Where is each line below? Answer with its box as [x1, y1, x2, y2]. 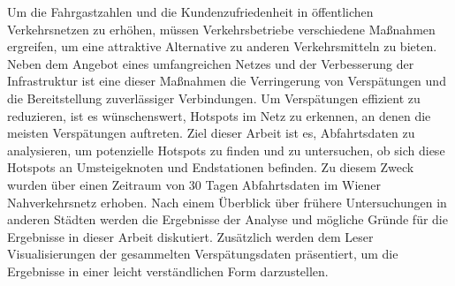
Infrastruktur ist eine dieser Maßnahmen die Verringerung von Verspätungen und [7, 71, 446, 90]
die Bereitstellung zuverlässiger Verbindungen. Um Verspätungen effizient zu [7, 88, 421, 107]
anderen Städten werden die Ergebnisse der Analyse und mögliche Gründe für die [7, 210, 448, 229]
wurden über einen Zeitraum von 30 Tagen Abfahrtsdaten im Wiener [7, 175, 382, 193]
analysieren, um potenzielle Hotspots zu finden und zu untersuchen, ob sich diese [7, 140, 445, 159]
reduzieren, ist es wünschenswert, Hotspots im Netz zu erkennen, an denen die [7, 106, 431, 124]
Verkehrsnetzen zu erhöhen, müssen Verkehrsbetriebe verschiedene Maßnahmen [7, 19, 436, 38]
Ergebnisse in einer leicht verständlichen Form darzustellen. [7, 261, 329, 280]
